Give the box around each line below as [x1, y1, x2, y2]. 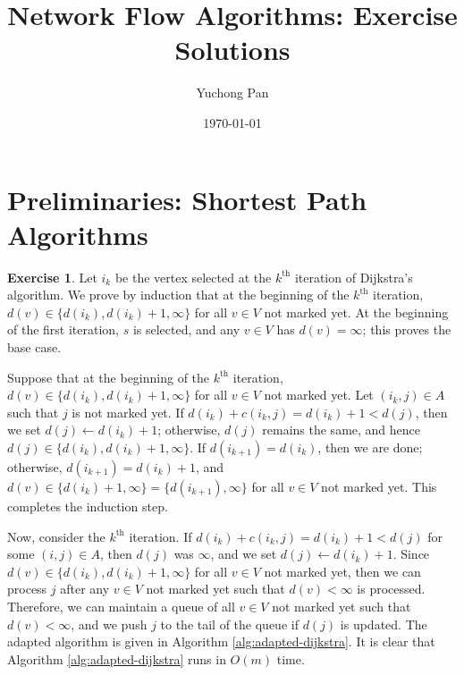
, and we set [210, 544, 277, 563]
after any [60, 579, 110, 598]
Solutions [174, 31, 291, 68]
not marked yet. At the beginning [264, 302, 449, 321]
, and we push [71, 614, 148, 633]
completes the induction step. [7, 496, 168, 515]
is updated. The [340, 614, 427, 633]
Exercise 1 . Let [7, 267, 97, 286]
